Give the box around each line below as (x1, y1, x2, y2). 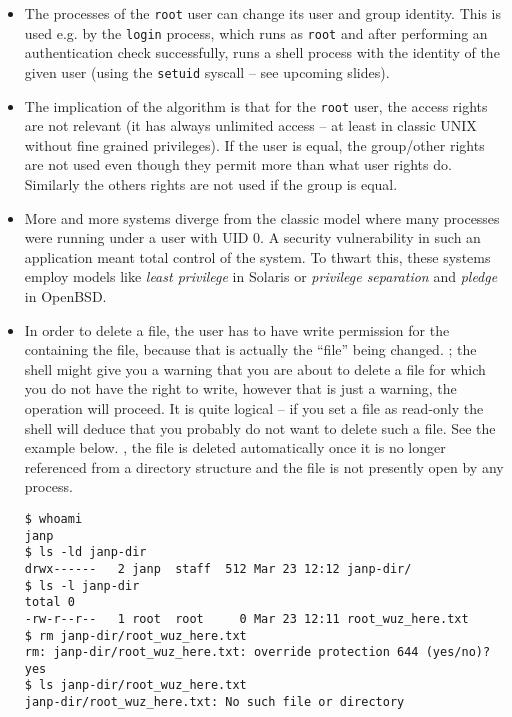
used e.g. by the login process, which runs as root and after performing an (24, 22, 488, 43)
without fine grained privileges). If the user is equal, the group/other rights (24, 134, 485, 155)
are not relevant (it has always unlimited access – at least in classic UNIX (24, 115, 477, 136)
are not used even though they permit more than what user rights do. (24, 154, 452, 175)
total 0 (24, 595, 75, 610)
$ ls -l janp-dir (24, 578, 140, 593)
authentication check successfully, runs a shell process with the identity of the (24, 42, 500, 63)
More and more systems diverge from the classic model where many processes (24, 207, 500, 228)
